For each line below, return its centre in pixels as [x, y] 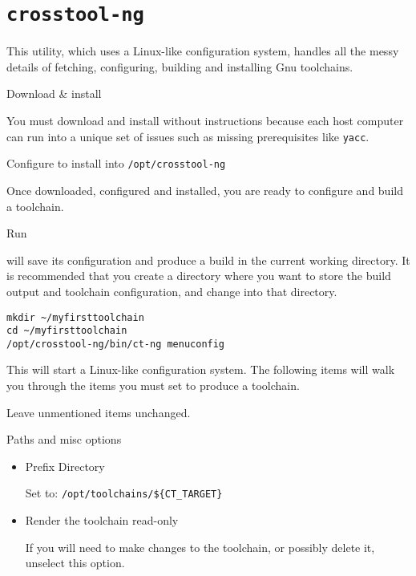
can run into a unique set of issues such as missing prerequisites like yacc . [188, 136]
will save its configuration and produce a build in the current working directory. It [208, 260]
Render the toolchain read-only [102, 520]
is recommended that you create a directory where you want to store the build [199, 276]
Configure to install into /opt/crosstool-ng [116, 163]
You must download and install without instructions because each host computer [205, 121]
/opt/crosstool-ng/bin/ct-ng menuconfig [116, 344]
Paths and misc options [64, 439]
